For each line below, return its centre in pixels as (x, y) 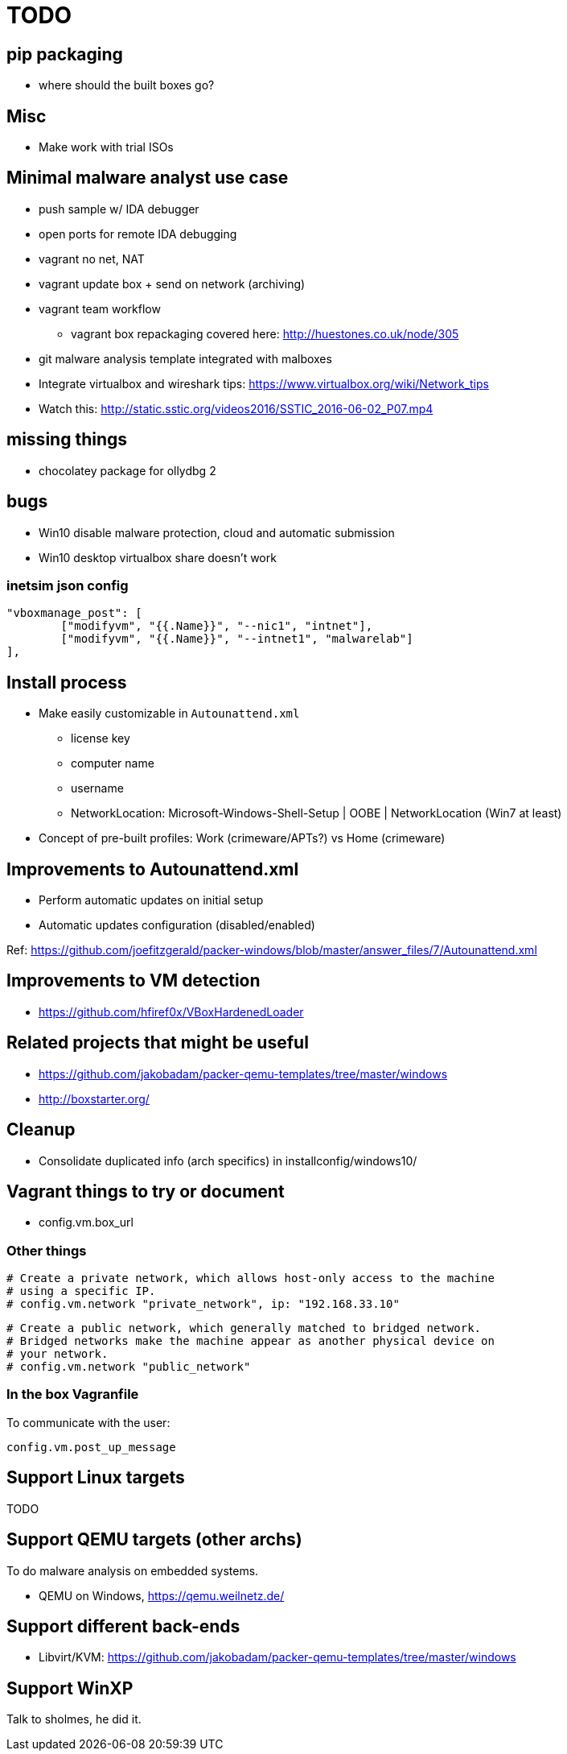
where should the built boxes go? (127, 85)
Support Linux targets (96, 1478)
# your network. (58, 1354)
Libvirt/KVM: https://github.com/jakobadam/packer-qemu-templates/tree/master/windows (277, 1657)
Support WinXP (70, 1688)
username (97, 788)
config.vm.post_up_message (91, 1447)
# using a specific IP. (81, 1291)
